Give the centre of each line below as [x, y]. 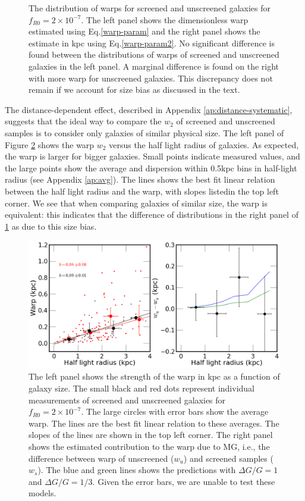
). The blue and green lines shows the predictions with [137, 470]
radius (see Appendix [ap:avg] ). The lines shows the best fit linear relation [140, 179]
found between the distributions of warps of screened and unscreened [154, 54]
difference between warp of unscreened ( [101, 458]
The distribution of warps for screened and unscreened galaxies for [150, 8]
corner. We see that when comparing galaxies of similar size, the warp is [136, 203]
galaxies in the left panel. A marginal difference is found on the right [154, 66]
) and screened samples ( [228, 458]
